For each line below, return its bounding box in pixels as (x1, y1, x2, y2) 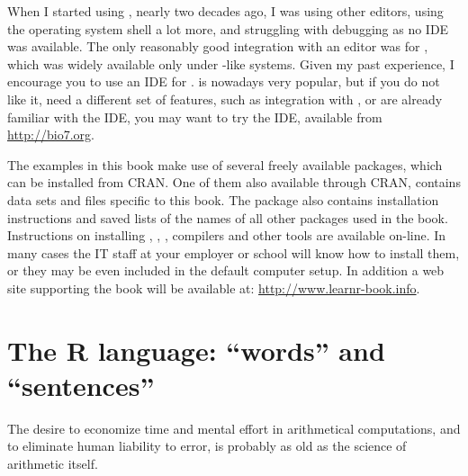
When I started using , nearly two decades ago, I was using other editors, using (7, 2, 444, 20)
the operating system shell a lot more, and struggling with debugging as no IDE (7, 19, 449, 38)
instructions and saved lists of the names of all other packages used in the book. (7, 208, 448, 227)
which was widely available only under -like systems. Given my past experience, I (7, 54, 454, 73)
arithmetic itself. (7, 454, 98, 472)
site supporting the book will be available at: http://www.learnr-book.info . (7, 278, 420, 297)
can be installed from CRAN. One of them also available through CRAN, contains (7, 173, 461, 192)
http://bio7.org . (7, 125, 94, 144)
